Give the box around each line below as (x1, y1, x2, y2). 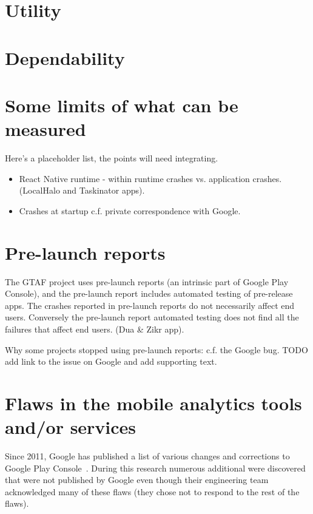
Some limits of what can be (5, 92, 238, 117)
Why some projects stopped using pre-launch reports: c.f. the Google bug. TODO (5, 343, 308, 356)
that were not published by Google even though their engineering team (5, 473, 269, 486)
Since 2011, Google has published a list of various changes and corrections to (5, 450, 290, 462)
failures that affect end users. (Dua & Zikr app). (5, 322, 184, 335)
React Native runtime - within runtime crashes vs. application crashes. (19, 172, 282, 184)
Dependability (5, 45, 125, 70)
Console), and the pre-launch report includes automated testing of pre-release (5, 287, 293, 300)
